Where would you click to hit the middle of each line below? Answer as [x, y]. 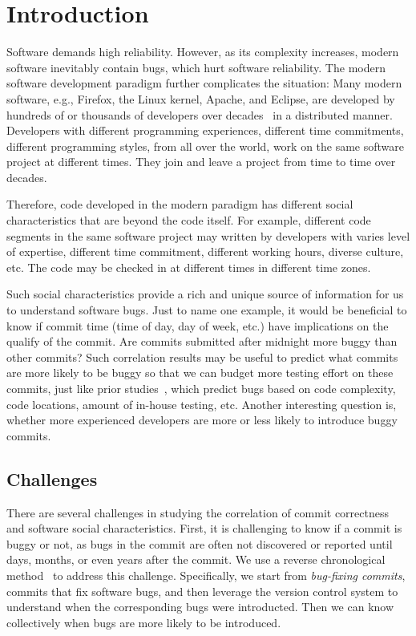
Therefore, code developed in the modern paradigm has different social [180, 204]
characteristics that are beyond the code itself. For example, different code [189, 220]
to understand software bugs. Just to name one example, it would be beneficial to [207, 310]
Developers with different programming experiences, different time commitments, [205, 130]
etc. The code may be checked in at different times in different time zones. [189, 267]
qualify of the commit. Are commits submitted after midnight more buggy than [202, 341]
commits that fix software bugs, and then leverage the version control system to [202, 591]
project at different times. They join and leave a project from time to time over [201, 162]
